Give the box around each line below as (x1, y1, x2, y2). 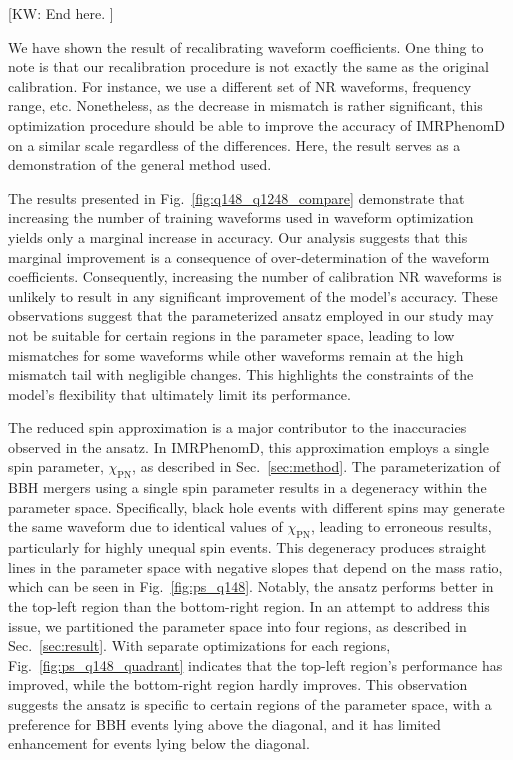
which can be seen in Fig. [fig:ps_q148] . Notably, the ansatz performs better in (8, 576, 494, 597)
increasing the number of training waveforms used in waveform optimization (8, 207, 474, 228)
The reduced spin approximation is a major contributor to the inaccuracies (8, 417, 467, 438)
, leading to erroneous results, (310, 516, 492, 537)
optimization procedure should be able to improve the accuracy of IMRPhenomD (8, 114, 506, 135)
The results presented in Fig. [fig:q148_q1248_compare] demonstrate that (8, 187, 465, 208)
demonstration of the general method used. (8, 154, 272, 175)
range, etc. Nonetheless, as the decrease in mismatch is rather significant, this (8, 95, 483, 116)
